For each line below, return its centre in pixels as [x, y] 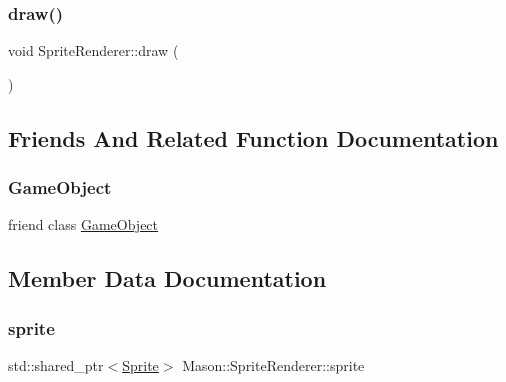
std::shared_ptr [56, 365]
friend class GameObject [83, 224]
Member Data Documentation [167, 278]
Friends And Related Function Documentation [253, 137]
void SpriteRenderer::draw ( [93, 50]
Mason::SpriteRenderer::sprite [273, 365]
